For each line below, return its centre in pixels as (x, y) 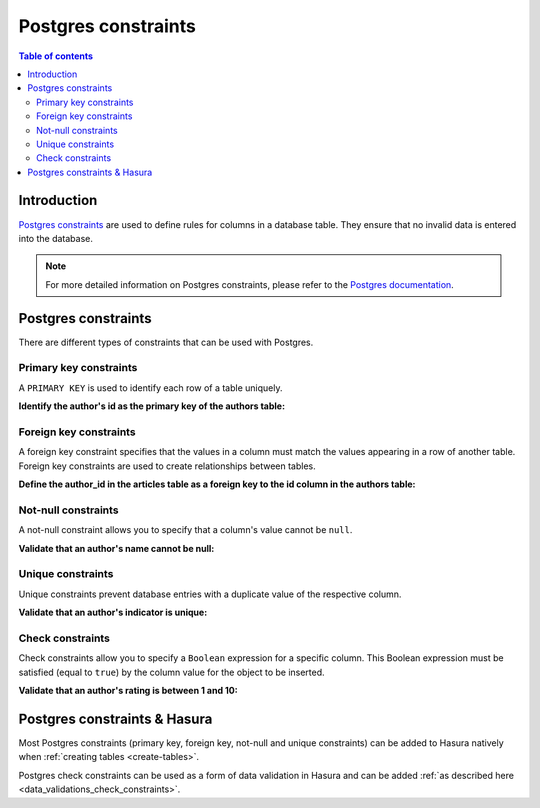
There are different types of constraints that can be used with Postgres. (166, 342)
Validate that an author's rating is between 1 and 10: (128, 691)
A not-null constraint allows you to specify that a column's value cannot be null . (185, 530)
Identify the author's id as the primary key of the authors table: (151, 406)
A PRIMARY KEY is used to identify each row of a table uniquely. (150, 387)
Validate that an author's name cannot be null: (116, 548)
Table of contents (56, 56)
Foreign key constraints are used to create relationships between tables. (167, 466)
